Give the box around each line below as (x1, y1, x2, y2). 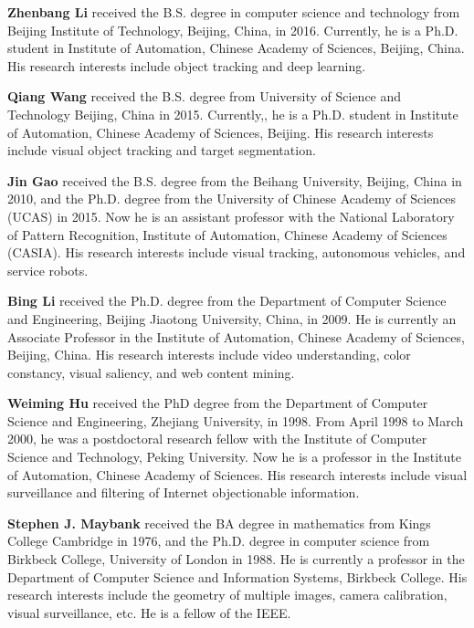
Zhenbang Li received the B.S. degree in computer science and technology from (7, 3, 460, 21)
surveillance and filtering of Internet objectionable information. (7, 483, 360, 502)
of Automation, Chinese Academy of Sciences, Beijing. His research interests (7, 122, 434, 141)
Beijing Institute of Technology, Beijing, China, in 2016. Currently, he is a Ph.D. (7, 20, 458, 39)
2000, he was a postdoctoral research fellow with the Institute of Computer (7, 429, 427, 448)
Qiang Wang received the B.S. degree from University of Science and (7, 87, 402, 106)
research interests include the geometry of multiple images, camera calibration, (7, 585, 448, 604)
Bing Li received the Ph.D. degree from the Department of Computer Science (7, 291, 447, 310)
